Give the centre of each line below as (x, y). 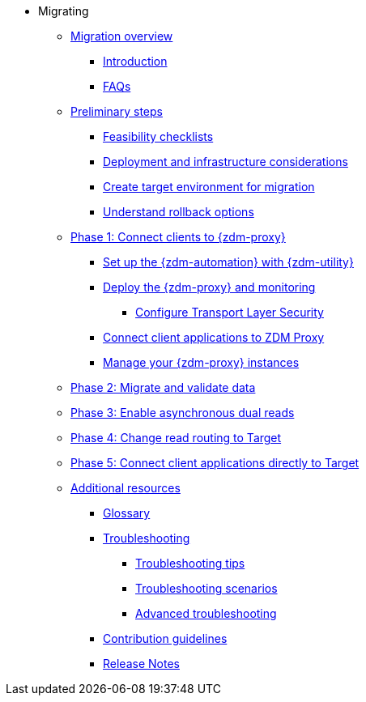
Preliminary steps (117, 111)
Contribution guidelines (165, 638)
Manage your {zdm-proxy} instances (201, 362)
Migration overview (122, 36)
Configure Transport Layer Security (230, 312)
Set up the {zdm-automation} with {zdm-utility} (228, 262)
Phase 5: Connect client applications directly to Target (215, 463)
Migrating (64, 11)
